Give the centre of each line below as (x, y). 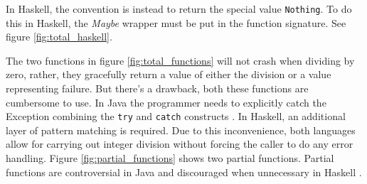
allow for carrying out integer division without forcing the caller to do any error (180, 144)
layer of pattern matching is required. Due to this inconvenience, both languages (181, 130)
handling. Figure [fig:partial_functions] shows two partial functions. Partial (170, 158)
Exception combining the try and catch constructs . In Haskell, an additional (176, 116)
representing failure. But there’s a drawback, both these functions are (157, 88)
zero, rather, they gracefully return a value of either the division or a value (169, 74)
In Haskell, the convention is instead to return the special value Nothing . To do (179, 9)
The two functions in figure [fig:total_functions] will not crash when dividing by (180, 60)
